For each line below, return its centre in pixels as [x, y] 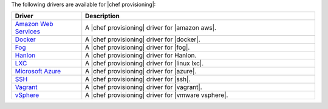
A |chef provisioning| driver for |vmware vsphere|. [157, 95]
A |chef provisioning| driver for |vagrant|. [144, 87]
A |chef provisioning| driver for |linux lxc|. [145, 64]
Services [28, 31]
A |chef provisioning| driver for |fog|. [138, 47]
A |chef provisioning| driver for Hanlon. [141, 56]
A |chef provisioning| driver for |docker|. [143, 39]
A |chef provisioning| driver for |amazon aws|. [151, 28]
